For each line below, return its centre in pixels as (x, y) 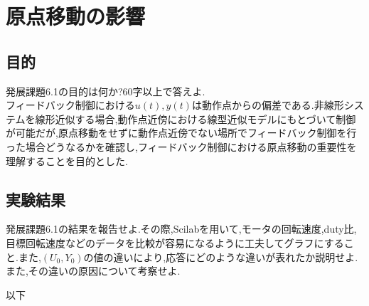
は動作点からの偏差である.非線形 (268, 105)
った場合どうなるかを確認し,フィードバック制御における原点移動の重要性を (181, 146)
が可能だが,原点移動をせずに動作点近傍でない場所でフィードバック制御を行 (181, 133)
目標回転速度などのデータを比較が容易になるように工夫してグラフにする (175, 242)
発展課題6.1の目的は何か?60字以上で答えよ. (106, 91)
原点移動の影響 (76, 16)
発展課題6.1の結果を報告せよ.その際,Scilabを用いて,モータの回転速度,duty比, (181, 229)
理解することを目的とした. (67, 160)
